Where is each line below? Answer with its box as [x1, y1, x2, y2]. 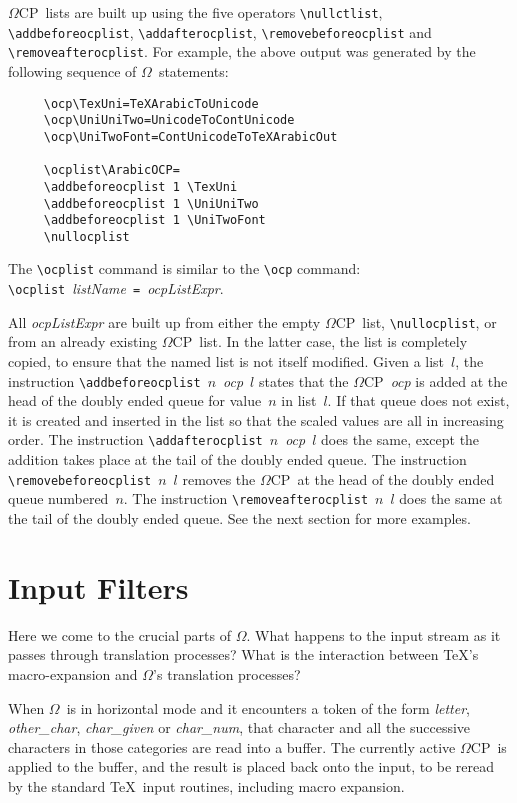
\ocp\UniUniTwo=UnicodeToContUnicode [43, 113, 295, 128]
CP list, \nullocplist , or [335, 311, 497, 332]
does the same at [399, 488, 503, 509]
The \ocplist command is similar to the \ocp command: [8, 258, 361, 279]
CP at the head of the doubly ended [270, 468, 495, 489]
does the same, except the [321, 429, 480, 450]
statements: [158, 60, 229, 81]
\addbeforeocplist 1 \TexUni [43, 179, 238, 194]
